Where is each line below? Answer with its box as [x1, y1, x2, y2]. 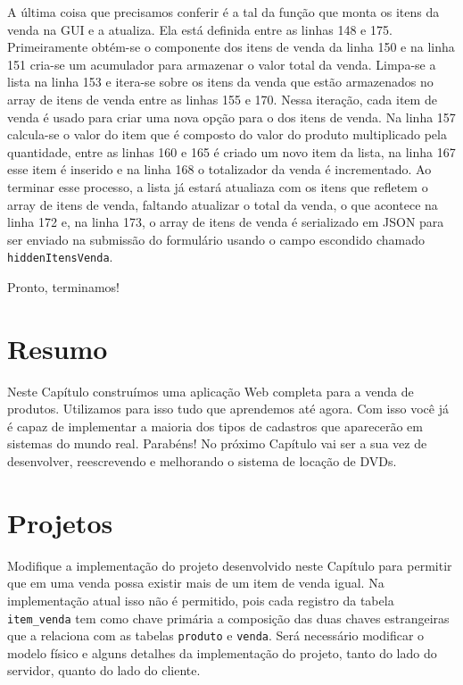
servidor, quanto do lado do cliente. [7, 661, 201, 680]
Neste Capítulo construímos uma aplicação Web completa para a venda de [7, 381, 414, 400]
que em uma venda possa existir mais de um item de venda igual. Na [7, 573, 384, 592]
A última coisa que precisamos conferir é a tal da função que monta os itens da [7, 3, 440, 21]
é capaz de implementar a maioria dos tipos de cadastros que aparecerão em [7, 416, 423, 435]
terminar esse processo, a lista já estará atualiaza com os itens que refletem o [7, 177, 428, 196]
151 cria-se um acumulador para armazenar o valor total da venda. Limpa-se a [7, 54, 436, 73]
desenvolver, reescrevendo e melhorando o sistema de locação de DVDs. [7, 452, 397, 471]
